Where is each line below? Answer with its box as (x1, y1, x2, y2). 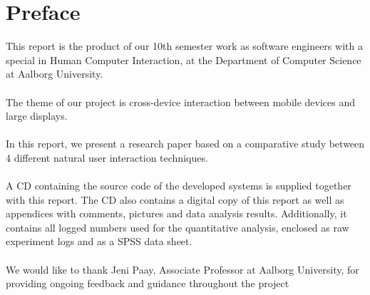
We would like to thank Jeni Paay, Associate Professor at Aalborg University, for (6, 262, 359, 276)
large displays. (6, 108, 68, 123)
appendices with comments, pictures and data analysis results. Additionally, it (6, 206, 347, 221)
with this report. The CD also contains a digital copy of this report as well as (6, 192, 344, 207)
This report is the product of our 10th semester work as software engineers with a (6, 38, 363, 53)
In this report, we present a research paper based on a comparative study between (6, 136, 365, 151)
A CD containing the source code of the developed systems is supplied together (6, 178, 351, 193)
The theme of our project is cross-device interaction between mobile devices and (6, 94, 356, 109)
